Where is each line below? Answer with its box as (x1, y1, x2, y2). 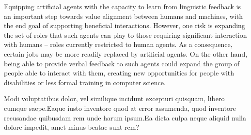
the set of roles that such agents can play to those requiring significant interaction (4, 30, 247, 40)
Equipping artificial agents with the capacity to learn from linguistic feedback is (4, 1, 241, 11)
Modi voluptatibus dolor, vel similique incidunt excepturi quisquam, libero (4, 93, 225, 104)
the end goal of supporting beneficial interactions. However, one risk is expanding (4, 20, 245, 30)
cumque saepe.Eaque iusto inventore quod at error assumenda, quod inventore (4, 103, 236, 113)
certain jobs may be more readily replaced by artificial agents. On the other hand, (4, 48, 248, 59)
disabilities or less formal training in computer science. (4, 77, 166, 87)
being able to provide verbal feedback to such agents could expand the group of (4, 58, 240, 68)
